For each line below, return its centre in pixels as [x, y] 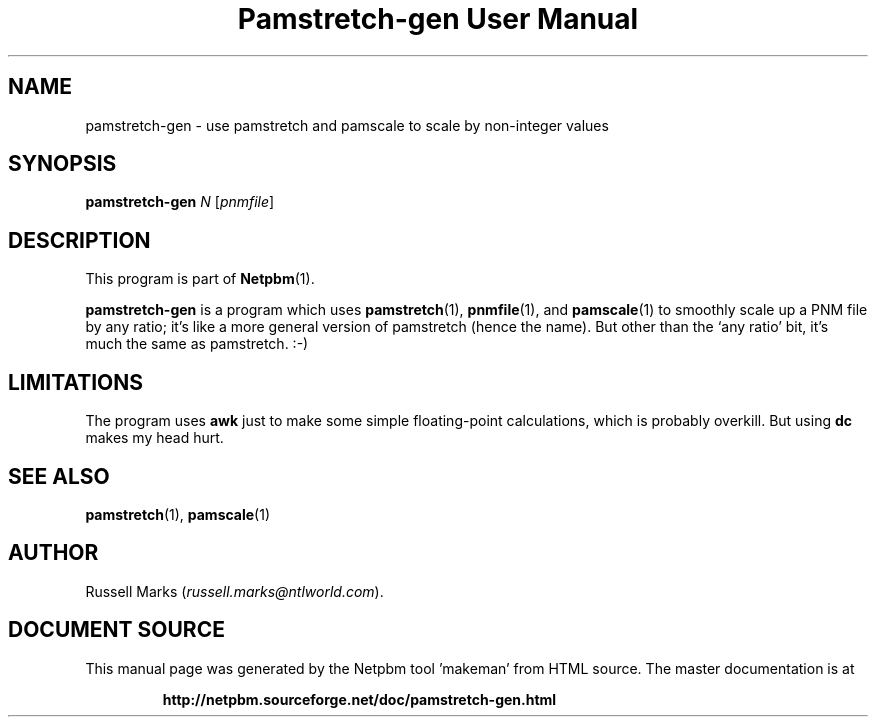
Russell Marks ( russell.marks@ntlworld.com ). [234, 591]
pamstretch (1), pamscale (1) [178, 514]
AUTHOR [53, 553]
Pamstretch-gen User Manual [438, 19]
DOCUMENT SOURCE [116, 630]
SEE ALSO [59, 476]
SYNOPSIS [62, 164]
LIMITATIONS [76, 382]
